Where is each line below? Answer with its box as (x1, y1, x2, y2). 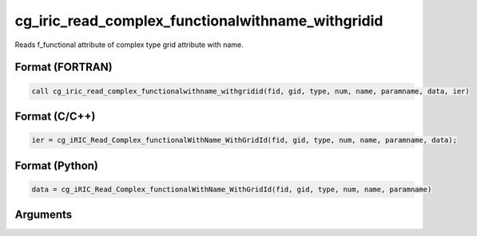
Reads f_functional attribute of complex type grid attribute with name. (14, 40, 244, 49)
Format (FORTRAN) (14, 61, 113, 74)
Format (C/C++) (14, 109, 96, 123)
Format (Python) (14, 159, 99, 172)
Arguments (14, 208, 73, 222)
